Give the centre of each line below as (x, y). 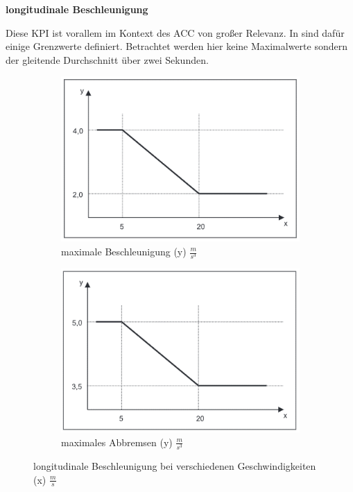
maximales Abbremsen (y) (117, 442)
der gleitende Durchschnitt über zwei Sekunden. (107, 59)
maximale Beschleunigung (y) (124, 251)
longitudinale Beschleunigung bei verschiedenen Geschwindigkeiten (175, 466)
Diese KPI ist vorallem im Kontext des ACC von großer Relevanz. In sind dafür (175, 32)
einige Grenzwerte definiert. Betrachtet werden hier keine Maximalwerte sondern (176, 46)
